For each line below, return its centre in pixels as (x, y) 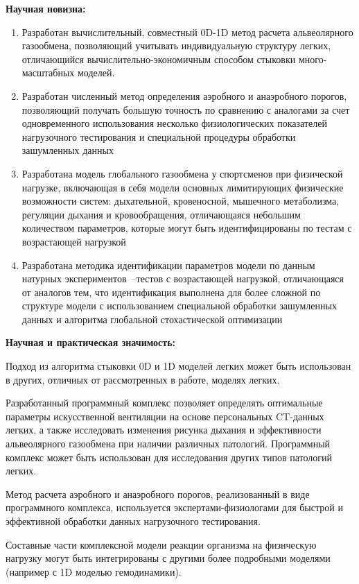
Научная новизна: (46, 8)
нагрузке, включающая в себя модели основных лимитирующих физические (183, 187)
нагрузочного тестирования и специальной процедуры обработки (159, 136)
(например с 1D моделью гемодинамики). (94, 571)
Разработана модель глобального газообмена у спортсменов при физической (182, 173)
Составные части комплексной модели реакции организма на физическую (161, 544)
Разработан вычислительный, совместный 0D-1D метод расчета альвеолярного (187, 32)
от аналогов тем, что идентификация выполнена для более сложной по (171, 292)
